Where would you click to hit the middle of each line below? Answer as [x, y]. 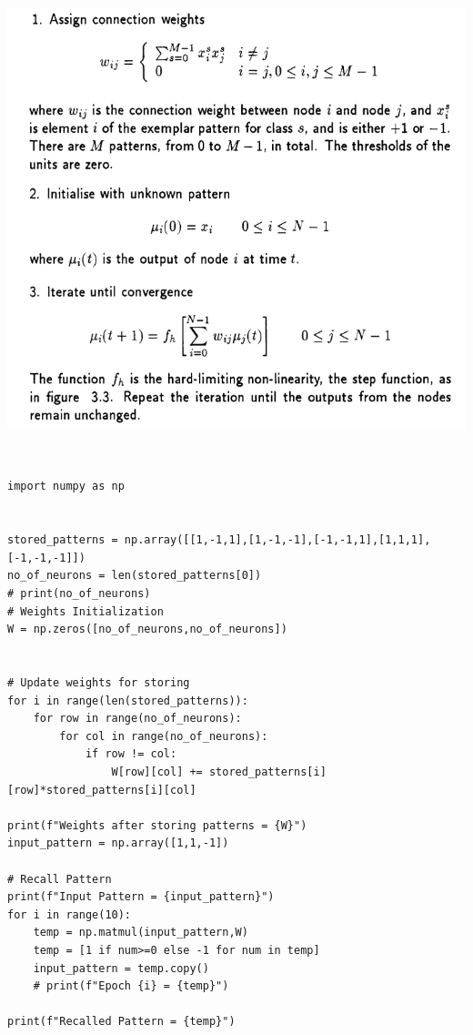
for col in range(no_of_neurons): [164, 736]
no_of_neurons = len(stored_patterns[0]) [135, 576]
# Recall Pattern [60, 879]
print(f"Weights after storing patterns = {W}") [157, 825]
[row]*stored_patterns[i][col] [102, 790]
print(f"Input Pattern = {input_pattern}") [141, 897]
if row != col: [131, 754]
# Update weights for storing [99, 683]
